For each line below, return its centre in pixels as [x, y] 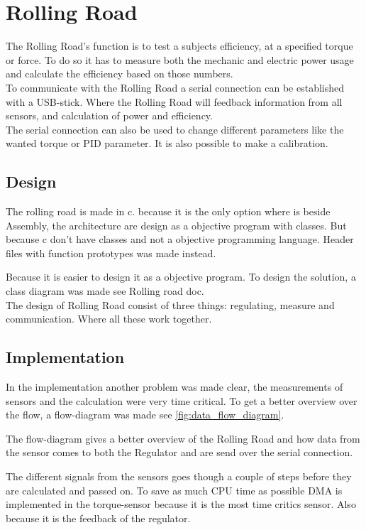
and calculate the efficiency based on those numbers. [120, 74]
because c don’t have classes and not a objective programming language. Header [180, 239]
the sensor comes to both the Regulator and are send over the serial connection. [179, 452]
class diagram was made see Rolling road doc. [105, 291]
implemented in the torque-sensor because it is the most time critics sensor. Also [181, 504]
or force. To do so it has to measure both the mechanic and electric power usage [180, 59]
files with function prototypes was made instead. [111, 253]
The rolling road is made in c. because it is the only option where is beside [168, 211]
